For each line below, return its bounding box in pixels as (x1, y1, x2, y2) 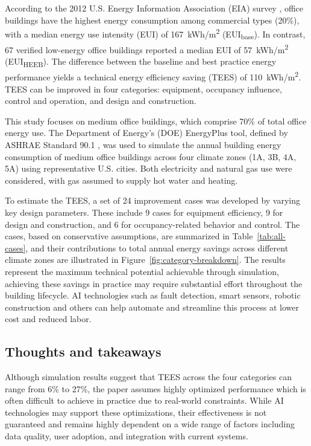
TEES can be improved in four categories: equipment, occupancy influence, (5, 82, 282, 95)
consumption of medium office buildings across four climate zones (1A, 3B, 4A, (5, 150, 297, 163)
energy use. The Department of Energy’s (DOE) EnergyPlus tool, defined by (5, 126, 288, 139)
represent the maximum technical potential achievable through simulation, (5, 265, 279, 277)
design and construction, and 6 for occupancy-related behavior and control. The (5, 218, 300, 230)
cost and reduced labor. (5, 312, 92, 325)
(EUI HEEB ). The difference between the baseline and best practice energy (5, 55, 277, 69)
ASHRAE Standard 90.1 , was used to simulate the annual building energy (5, 138, 281, 150)
